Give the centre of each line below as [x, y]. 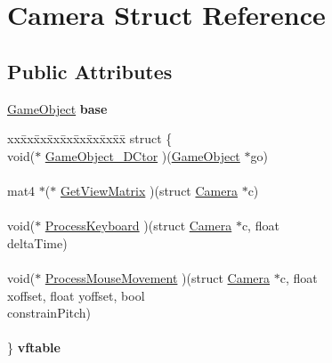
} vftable [34, 347]
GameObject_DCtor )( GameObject [142, 155]
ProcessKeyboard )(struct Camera [138, 226]
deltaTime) [37, 242]
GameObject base [57, 108]
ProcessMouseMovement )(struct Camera [158, 277]
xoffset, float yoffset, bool [76, 295]
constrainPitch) [49, 313]
